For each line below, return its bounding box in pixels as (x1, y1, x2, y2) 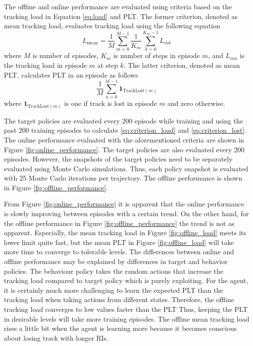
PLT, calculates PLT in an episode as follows (4, 69, 138, 80)
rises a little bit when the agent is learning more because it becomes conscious (4, 323, 237, 333)
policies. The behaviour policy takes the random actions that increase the (4, 265, 223, 276)
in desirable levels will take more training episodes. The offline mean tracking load (4, 313, 250, 324)
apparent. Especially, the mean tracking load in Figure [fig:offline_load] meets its (4, 227, 246, 238)
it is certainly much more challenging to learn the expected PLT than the (4, 285, 223, 295)
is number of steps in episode (113, 50, 200, 61)
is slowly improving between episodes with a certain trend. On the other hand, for (4, 208, 249, 219)
